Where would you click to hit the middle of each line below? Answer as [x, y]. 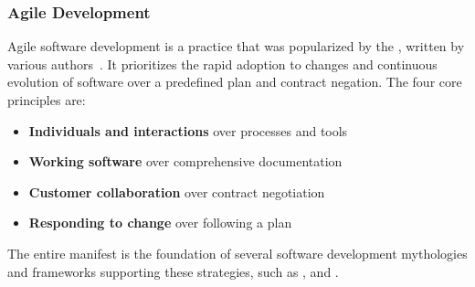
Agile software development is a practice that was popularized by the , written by [236, 46]
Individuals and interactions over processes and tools [188, 130]
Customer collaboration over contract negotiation [177, 191]
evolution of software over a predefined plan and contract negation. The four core [235, 82]
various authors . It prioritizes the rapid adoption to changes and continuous [222, 64]
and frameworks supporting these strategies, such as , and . [173, 271]
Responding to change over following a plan [160, 223]
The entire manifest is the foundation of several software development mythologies [237, 253]
